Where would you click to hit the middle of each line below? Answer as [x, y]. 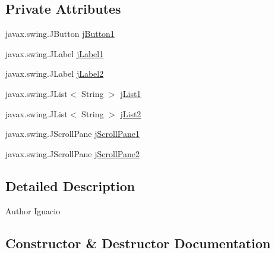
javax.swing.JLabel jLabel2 [55, 74]
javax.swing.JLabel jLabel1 [55, 53]
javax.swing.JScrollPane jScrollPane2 [72, 153]
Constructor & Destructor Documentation [138, 243]
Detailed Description [70, 185]
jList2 [131, 113]
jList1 [131, 93]
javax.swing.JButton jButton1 [60, 34]
